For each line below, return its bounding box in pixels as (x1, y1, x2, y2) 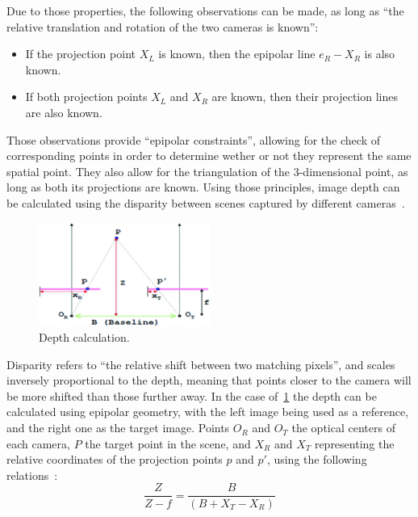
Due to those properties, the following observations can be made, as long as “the (6, 2, 404, 19)
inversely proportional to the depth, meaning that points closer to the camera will (6, 372, 412, 389)
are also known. (25, 103, 102, 120)
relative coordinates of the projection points (6, 451, 223, 468)
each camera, (6, 435, 70, 452)
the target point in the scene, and (85, 435, 251, 452)
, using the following (266, 451, 367, 468)
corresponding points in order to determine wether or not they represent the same (6, 147, 412, 164)
